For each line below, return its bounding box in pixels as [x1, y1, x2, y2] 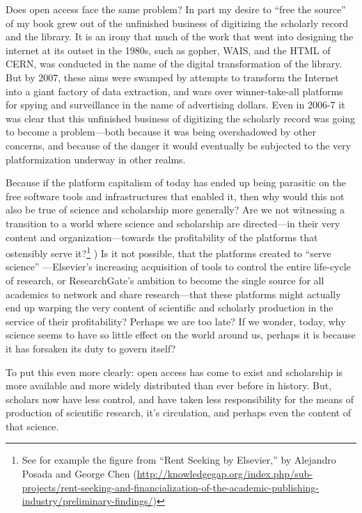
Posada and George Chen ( [22, 466, 137, 481]
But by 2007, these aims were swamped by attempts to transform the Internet [6, 70, 339, 84]
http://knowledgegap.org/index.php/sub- [136, 466, 313, 481]
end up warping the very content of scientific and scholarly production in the [6, 300, 333, 315]
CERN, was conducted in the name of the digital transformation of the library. [6, 56, 343, 71]
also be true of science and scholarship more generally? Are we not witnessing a [6, 202, 345, 217]
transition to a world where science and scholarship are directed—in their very [6, 215, 340, 230]
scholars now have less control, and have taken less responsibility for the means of [6, 391, 354, 406]
